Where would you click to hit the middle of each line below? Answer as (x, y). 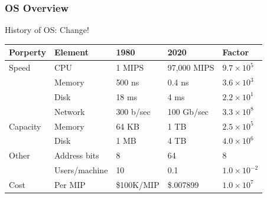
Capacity (25, 126)
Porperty (27, 52)
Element (71, 52)
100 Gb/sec (188, 111)
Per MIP (70, 184)
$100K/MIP (138, 184)
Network (69, 111)
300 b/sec (133, 111)
